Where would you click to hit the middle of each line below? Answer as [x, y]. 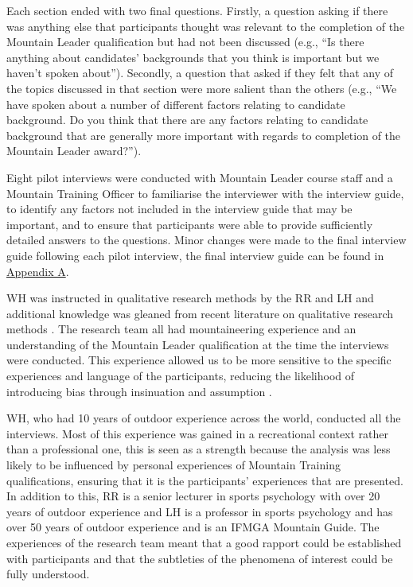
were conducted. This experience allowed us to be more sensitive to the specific [199, 360]
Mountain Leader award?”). [74, 151]
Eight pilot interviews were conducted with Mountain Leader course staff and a [200, 177]
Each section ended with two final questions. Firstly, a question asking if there [197, 10]
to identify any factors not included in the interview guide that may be [179, 209]
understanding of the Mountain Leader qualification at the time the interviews [198, 344]
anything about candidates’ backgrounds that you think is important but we [193, 57]
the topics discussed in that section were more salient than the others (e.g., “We [202, 88]
